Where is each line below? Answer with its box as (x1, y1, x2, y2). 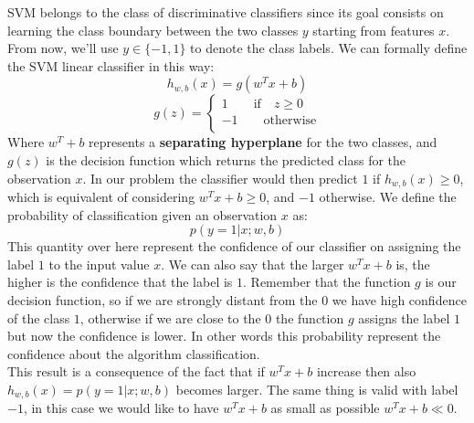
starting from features (312, 20, 435, 39)
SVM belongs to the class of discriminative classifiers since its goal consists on (7, 3, 444, 21)
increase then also (316, 362, 416, 381)
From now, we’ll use (7, 38, 119, 58)
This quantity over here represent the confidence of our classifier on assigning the (7, 237, 461, 256)
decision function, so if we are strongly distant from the (7, 290, 318, 309)
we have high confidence (332, 290, 467, 309)
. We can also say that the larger (161, 254, 344, 273)
